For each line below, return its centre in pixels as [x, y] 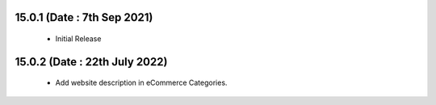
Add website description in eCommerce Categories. [141, 83]
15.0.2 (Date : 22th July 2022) [91, 62]
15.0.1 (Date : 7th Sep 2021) [84, 17]
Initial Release [78, 39]
